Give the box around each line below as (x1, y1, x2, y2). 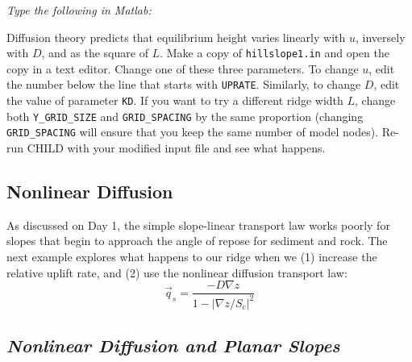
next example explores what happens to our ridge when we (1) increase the (6, 248, 377, 265)
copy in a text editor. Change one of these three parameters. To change (6, 60, 359, 77)
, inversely (355, 28, 406, 45)
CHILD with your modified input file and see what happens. (27, 139, 326, 156)
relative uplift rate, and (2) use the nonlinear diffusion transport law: (6, 264, 347, 281)
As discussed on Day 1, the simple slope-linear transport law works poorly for (6, 216, 390, 233)
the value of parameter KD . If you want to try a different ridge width (6, 92, 343, 109)
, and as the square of (41, 44, 148, 61)
